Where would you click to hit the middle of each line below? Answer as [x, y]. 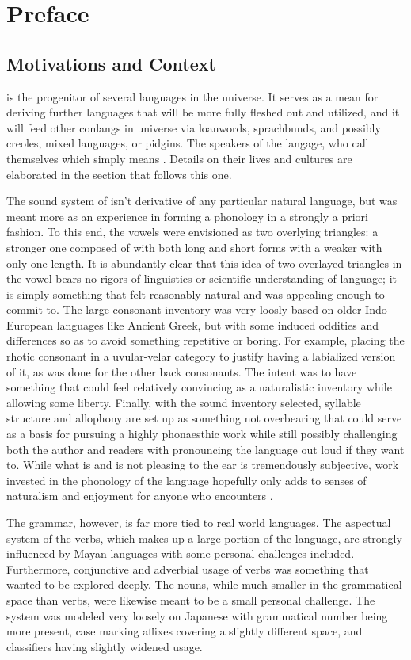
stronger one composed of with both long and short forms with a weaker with [194, 247]
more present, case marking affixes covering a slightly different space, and [185, 631]
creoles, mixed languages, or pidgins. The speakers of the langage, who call [188, 143]
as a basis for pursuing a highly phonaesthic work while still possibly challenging [202, 434]
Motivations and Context [111, 63]
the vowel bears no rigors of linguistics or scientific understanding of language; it [202, 278]
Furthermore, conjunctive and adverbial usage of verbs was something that [188, 568]
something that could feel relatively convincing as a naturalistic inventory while [199, 387]
